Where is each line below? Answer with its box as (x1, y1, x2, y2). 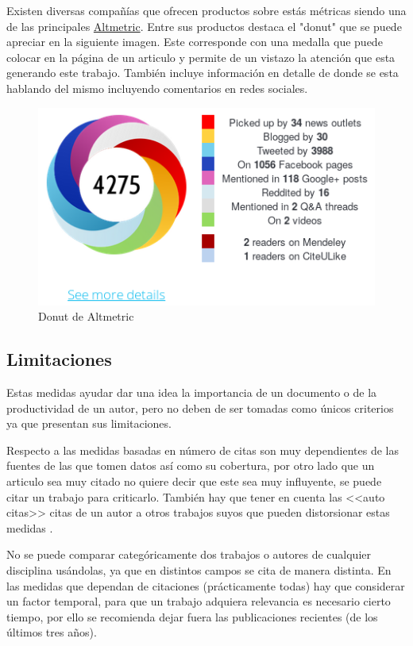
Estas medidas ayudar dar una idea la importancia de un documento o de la (6, 384, 377, 401)
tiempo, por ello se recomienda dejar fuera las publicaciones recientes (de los (6, 608, 378, 625)
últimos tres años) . (6, 624, 97, 640)
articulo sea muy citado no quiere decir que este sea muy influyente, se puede (6, 473, 382, 490)
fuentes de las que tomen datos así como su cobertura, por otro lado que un (6, 457, 375, 474)
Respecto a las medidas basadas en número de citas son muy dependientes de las (6, 441, 399, 458)
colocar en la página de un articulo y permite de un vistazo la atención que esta (6, 48, 396, 65)
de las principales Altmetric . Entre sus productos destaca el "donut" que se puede (6, 17, 402, 34)
